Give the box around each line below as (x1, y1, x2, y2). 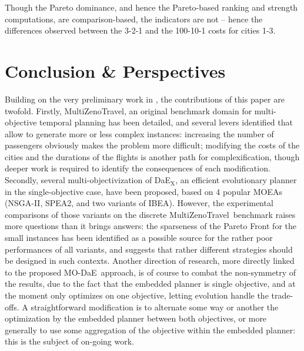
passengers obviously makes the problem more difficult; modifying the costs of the (5, 139, 300, 151)
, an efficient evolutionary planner (175, 174, 297, 186)
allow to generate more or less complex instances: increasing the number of (5, 127, 274, 140)
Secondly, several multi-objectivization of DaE (5, 174, 171, 186)
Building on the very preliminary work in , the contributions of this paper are (5, 92, 285, 105)
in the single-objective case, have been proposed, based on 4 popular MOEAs (5, 185, 282, 197)
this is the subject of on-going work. (5, 335, 134, 347)
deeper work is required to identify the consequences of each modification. (5, 162, 270, 174)
